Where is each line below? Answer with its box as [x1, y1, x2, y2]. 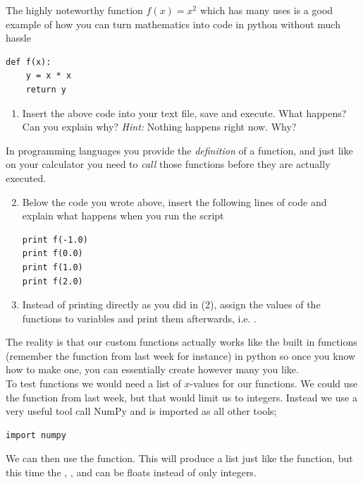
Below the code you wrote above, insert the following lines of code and [22, 194, 327, 209]
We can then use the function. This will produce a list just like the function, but [6, 451, 353, 466]
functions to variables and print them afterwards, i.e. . [22, 310, 257, 325]
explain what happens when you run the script [22, 208, 224, 223]
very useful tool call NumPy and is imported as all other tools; [6, 404, 277, 418]
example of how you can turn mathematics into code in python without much [6, 16, 340, 31]
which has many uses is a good [199, 3, 333, 17]
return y [25, 84, 66, 95]
